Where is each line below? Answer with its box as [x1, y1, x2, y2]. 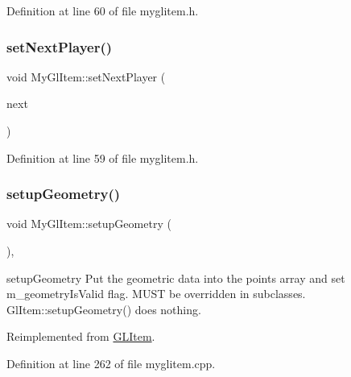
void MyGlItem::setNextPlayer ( [6, 68, 166, 85]
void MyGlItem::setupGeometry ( [6, 215, 171, 232]
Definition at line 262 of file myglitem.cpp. [6, 354, 216, 371]
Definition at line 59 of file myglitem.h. [6, 149, 199, 166]
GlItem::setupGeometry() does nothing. [6, 300, 201, 317]
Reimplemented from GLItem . [6, 328, 155, 345]
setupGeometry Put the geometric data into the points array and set [6, 269, 345, 286]
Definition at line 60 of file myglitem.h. [6, 2, 199, 19]
